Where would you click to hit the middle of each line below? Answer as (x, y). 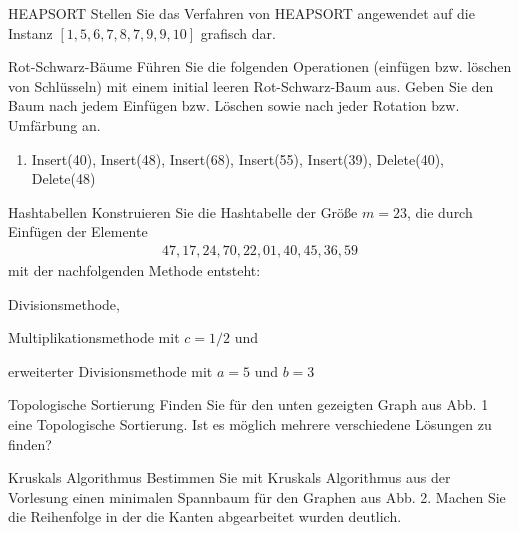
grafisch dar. (238, 32)
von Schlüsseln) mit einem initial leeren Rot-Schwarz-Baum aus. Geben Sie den (251, 85)
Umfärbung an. (54, 124)
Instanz (30, 32)
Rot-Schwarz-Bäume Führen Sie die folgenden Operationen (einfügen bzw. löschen (260, 66)
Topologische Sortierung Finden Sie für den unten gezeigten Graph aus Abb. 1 (248, 404)
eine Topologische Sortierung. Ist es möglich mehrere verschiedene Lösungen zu (250, 423)
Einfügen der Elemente (78, 231)
